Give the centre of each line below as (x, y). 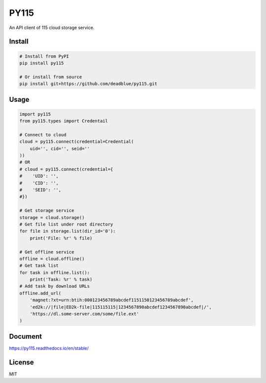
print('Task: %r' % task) (61, 280)
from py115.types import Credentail (64, 121)
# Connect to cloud (43, 135)
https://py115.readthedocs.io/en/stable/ (49, 348)
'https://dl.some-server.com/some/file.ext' (84, 314)
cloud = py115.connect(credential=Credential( (77, 142)
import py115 (35, 114)
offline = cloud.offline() (52, 259)
